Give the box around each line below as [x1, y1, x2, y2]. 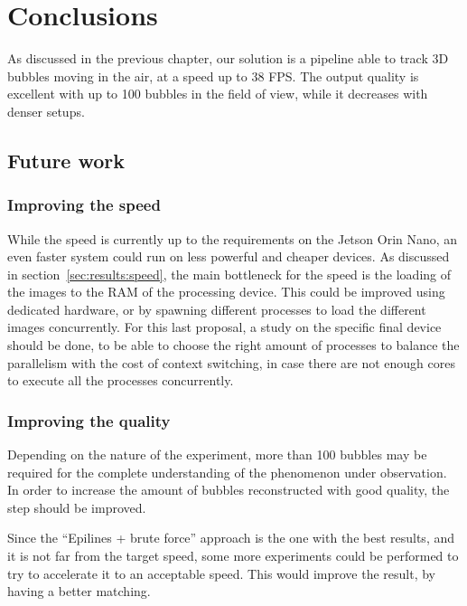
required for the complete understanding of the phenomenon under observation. [7, 462, 447, 481]
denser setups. [7, 101, 85, 120]
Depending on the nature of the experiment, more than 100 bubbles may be [7, 445, 427, 464]
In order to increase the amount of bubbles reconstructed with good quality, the [7, 480, 450, 499]
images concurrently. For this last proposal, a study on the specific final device [7, 317, 442, 336]
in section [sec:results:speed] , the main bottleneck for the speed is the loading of [7, 264, 452, 283]
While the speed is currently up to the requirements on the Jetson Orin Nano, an [7, 229, 458, 248]
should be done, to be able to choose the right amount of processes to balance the [7, 336, 460, 355]
